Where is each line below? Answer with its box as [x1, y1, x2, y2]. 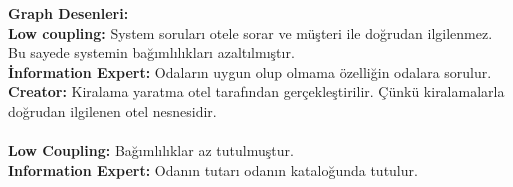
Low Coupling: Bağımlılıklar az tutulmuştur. [8, 140, 294, 161]
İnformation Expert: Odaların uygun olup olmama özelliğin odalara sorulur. [8, 61, 492, 82]
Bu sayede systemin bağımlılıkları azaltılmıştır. [8, 42, 295, 63]
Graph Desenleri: [8, 3, 129, 23]
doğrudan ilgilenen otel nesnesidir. [8, 100, 217, 121]
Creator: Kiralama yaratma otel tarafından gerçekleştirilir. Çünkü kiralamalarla [8, 81, 505, 102]
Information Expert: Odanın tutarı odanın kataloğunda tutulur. [8, 159, 418, 180]
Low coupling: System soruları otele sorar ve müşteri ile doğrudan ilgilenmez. [8, 22, 493, 43]
